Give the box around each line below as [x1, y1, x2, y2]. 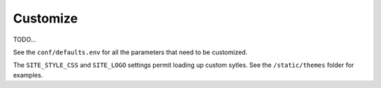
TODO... [13, 35, 37, 44]
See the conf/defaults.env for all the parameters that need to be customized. [13, 48, 248, 56]
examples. [13, 70, 44, 79]
